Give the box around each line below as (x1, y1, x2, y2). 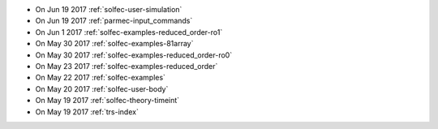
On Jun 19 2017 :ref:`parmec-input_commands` (35, 16, 193, 26)
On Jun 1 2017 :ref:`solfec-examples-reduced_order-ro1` (35, 27, 223, 37)
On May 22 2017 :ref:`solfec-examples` (35, 73, 166, 83)
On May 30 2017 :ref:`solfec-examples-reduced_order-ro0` (35, 49, 233, 60)
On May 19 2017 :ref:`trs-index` (35, 106, 140, 117)
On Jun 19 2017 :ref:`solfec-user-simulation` (35, 5, 182, 14)
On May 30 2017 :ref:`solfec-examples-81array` (35, 39, 194, 49)
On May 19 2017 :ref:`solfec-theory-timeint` (35, 96, 180, 105)
